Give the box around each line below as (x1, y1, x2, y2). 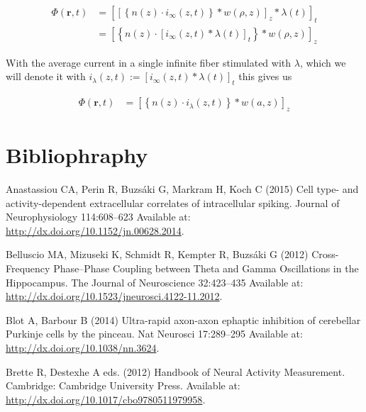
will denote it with (6, 69, 86, 84)
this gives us (238, 69, 292, 84)
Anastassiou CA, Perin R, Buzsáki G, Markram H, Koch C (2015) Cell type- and (6, 182, 359, 196)
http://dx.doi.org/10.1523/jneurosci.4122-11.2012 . (6, 289, 223, 304)
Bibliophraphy (6, 140, 148, 169)
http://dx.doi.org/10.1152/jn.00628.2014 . (6, 223, 184, 238)
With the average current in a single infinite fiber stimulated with (6, 55, 292, 69)
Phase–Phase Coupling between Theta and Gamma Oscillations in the (53, 260, 359, 275)
